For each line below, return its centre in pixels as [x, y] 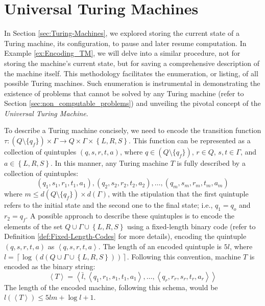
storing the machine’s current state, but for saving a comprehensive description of [132, 63]
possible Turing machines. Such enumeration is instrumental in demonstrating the [132, 83]
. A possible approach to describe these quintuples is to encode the [130, 216]
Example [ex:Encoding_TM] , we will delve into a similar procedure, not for [122, 53]
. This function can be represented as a [190, 140]
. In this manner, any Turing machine [110, 163]
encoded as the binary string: [50, 266]
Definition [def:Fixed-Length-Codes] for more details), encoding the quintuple [125, 236]
